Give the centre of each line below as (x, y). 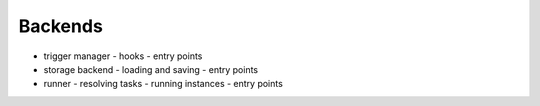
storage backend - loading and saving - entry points (151, 69)
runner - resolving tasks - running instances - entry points (163, 84)
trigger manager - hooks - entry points (123, 56)
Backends (61, 26)
